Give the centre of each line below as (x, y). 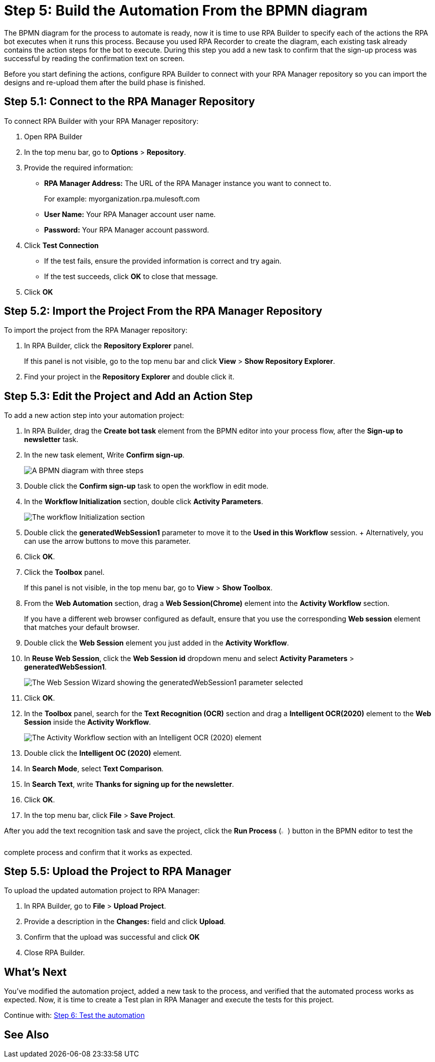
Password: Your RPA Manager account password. (127, 230)
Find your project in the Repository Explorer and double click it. (129, 377)
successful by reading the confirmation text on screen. (94, 58)
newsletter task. (51, 440)
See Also (27, 1034)
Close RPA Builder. (55, 953)
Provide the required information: (79, 167)
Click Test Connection (61, 245)
